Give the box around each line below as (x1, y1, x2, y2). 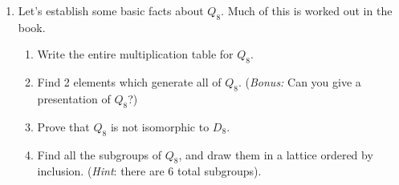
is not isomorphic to (110, 118, 210, 135)
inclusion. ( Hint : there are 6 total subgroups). (37, 163, 262, 179)
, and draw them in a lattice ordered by (178, 146, 373, 163)
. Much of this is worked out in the (221, 2, 393, 18)
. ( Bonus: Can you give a (238, 74, 361, 90)
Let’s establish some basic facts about (18, 2, 204, 18)
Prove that (37, 118, 90, 135)
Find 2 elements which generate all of (37, 74, 222, 90)
